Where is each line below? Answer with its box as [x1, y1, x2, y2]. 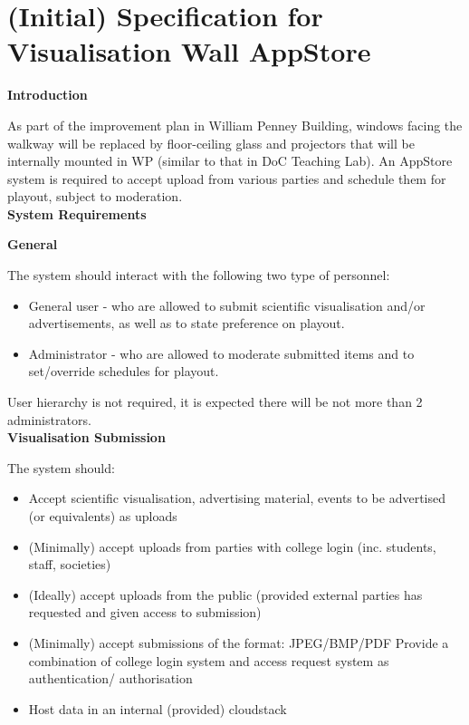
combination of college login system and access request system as [28, 651, 389, 670]
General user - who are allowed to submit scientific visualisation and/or [28, 295, 426, 314]
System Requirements [7, 204, 147, 223]
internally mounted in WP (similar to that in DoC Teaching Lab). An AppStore [7, 151, 453, 170]
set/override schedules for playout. [28, 362, 219, 381]
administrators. [7, 410, 91, 429]
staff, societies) [28, 555, 111, 574]
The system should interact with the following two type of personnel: [7, 266, 390, 285]
